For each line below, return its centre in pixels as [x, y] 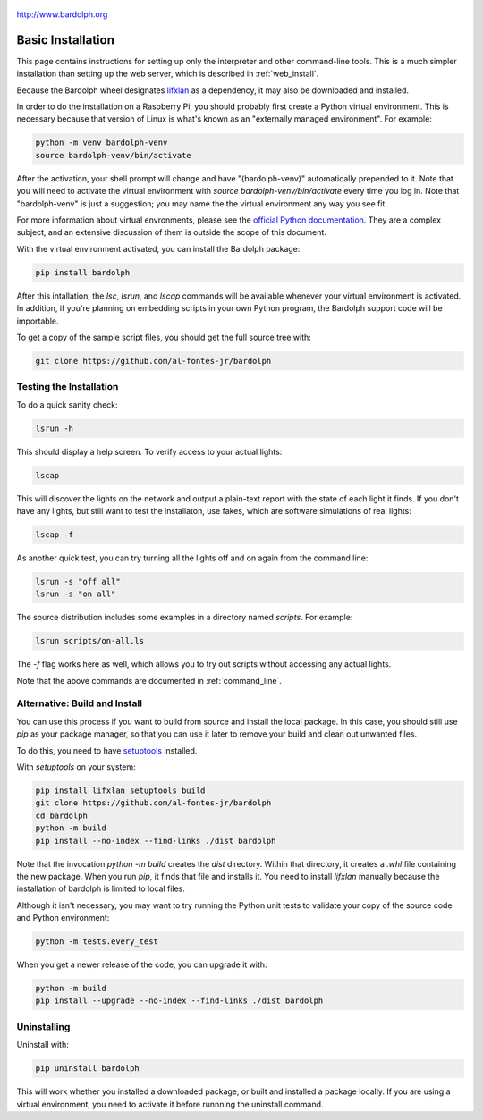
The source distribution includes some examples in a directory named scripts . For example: [185, 618]
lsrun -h [55, 428]
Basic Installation [66, 40]
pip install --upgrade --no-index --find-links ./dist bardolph [179, 1001]
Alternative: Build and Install [80, 703]
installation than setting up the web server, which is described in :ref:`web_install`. [168, 74]
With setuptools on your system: [76, 766]
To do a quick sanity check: [67, 404]
